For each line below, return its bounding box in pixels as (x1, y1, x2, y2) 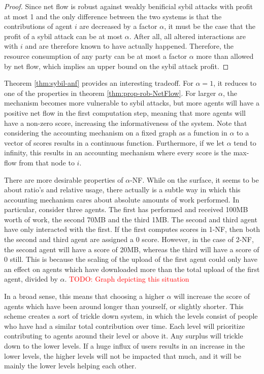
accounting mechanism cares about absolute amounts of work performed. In (4, 194, 240, 205)
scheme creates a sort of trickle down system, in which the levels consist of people (4, 311, 258, 321)
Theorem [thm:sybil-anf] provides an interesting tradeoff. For (4, 78, 193, 88)
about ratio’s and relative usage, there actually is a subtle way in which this (4, 184, 241, 195)
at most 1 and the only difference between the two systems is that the (4, 11, 222, 21)
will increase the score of (174, 291, 250, 301)
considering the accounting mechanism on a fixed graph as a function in (4, 127, 227, 138)
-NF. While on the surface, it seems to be (130, 174, 259, 185)
